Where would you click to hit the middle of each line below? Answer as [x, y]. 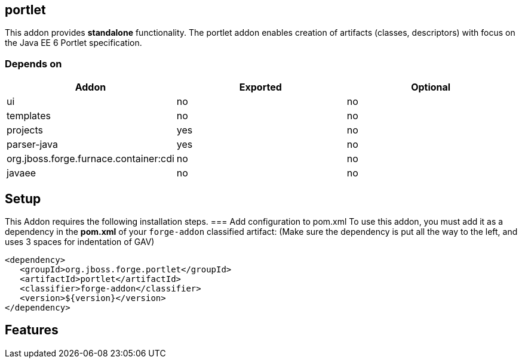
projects [25, 130]
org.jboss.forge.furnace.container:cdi [90, 159]
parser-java [33, 145]
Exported [260, 87]
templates [29, 116]
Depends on [33, 63]
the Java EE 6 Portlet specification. [73, 43]
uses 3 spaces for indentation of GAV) [80, 242]
